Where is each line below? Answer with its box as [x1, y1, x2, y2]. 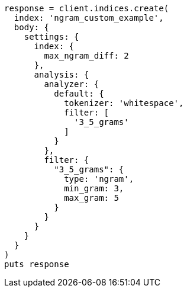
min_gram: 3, [64, 184, 124, 193]
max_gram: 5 [64, 193, 119, 203]
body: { [14, 23, 49, 32]
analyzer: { [44, 79, 99, 89]
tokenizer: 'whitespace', [64, 98, 184, 108]
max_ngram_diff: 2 [44, 51, 129, 60]
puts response [4, 259, 69, 269]
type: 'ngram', [64, 174, 134, 184]
